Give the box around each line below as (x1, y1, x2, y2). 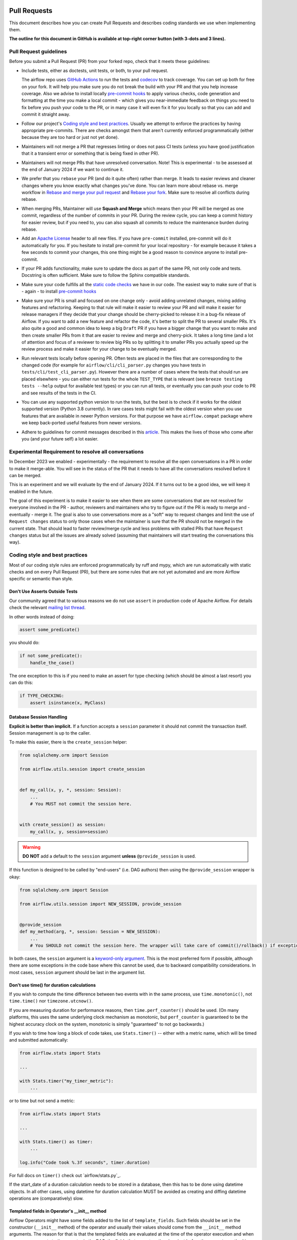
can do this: (9, 680, 33, 685)
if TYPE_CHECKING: (19, 693, 64, 699)
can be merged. (9, 472, 42, 478)
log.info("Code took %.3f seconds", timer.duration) (19, 1160, 150, 1166)
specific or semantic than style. (9, 576, 74, 582)
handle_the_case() (30, 660, 75, 666)
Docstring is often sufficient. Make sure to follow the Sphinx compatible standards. (21, 272, 190, 278)
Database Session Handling (9, 714, 68, 720)
